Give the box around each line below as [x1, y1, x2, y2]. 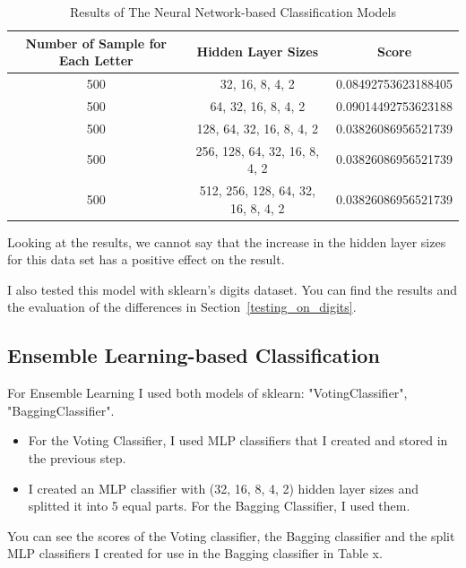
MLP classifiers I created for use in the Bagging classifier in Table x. [7, 544, 383, 563]
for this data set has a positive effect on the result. [7, 250, 285, 269]
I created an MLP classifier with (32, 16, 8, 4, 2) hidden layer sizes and [28, 478, 419, 497]
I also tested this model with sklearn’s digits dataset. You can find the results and [7, 280, 458, 298]
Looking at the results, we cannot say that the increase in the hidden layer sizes [7, 232, 446, 251]
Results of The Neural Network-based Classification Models [70, 3, 396, 21]
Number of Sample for [25, 33, 167, 52]
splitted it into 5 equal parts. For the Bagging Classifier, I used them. [28, 496, 410, 515]
